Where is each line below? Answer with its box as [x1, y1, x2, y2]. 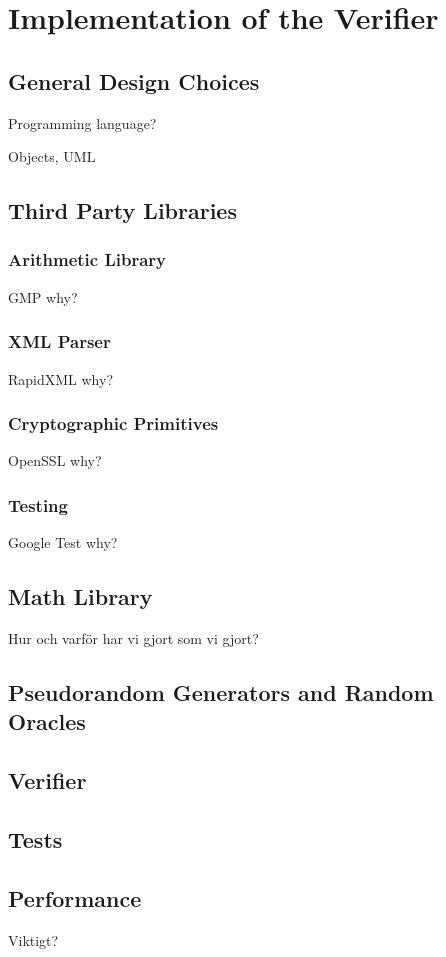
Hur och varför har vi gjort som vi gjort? [8, 628, 259, 648]
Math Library [8, 581, 153, 612]
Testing [8, 492, 68, 517]
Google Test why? [8, 532, 118, 553]
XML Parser [8, 329, 111, 354]
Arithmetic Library [8, 247, 166, 272]
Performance [8, 882, 142, 913]
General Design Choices [8, 65, 260, 96]
